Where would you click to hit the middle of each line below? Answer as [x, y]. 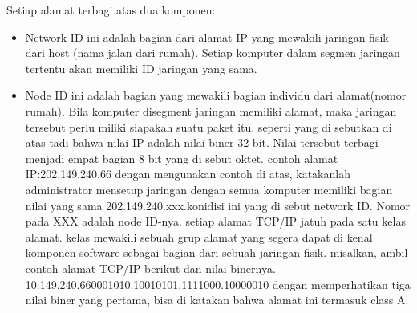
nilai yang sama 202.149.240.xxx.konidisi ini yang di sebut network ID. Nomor [218, 205]
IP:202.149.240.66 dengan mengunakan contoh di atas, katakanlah [188, 174]
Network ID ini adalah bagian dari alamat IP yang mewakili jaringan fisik [207, 37]
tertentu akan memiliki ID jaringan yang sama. [141, 68]
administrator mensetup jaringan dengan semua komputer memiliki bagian [209, 189]
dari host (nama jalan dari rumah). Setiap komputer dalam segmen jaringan [213, 53]
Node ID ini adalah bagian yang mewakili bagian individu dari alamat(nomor [216, 95]
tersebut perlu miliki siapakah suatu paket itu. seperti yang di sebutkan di [208, 126]
